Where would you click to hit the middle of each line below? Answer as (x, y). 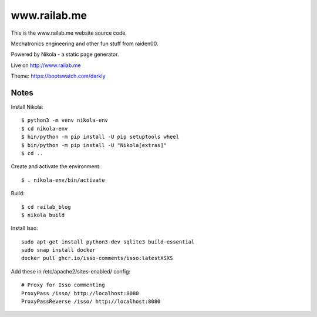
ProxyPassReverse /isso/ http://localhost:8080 (91, 302)
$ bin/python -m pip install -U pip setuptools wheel (100, 137)
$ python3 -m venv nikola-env (65, 120)
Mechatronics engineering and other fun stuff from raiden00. (85, 44)
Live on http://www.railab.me (46, 65)
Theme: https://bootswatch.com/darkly (58, 76)
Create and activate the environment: (56, 166)
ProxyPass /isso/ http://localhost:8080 (80, 293)
